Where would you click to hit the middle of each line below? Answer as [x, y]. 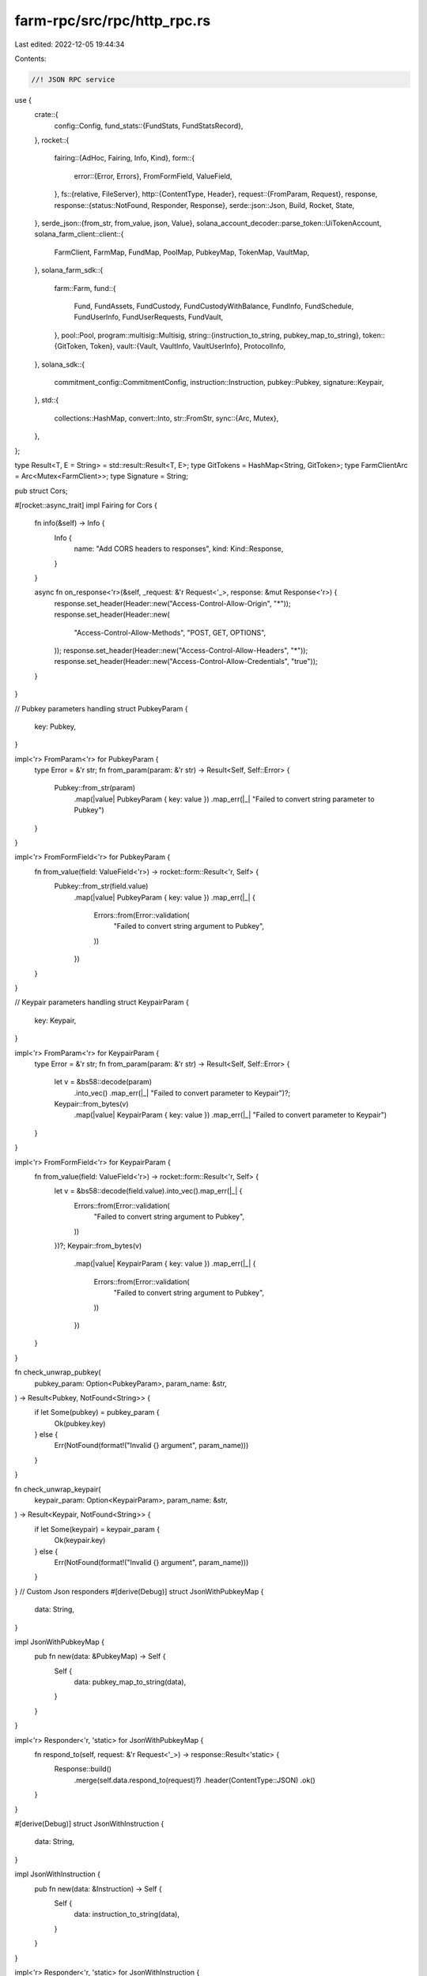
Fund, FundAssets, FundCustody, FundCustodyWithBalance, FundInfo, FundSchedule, [214, 306]
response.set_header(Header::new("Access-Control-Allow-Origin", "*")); [173, 603]
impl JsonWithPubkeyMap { [59, 1642]
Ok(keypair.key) [80, 1540]
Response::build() [83, 1769]
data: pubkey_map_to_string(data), [130, 1682]
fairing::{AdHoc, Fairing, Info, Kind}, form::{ [125, 158]
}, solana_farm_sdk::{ [69, 270]
